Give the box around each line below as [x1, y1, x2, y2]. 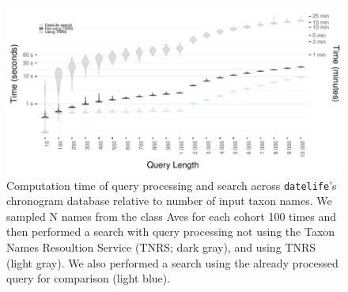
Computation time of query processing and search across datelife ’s [6, 176, 337, 193]
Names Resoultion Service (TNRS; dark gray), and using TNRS [6, 239, 316, 256]
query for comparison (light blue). [6, 270, 171, 286]
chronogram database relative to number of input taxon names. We [6, 192, 332, 209]
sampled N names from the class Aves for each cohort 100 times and [6, 207, 337, 224]
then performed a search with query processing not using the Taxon [6, 223, 335, 240]
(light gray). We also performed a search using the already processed [6, 254, 339, 271]
